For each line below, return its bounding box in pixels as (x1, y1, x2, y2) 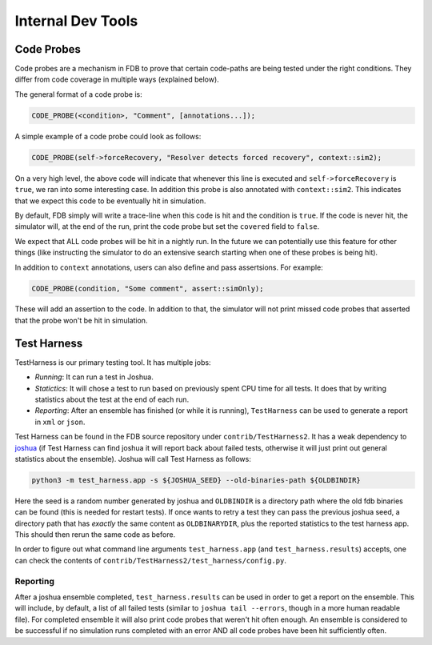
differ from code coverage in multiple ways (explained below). (14, 74, 219, 84)
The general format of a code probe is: (14, 89, 143, 99)
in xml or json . (34, 417, 86, 427)
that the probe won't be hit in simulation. (14, 315, 148, 325)
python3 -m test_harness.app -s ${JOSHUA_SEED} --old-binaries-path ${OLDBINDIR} (31, 475, 362, 484)
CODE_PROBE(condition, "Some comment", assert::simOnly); (31, 284, 264, 293)
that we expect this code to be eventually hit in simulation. (14, 196, 206, 206)
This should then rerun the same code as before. (14, 530, 176, 539)
